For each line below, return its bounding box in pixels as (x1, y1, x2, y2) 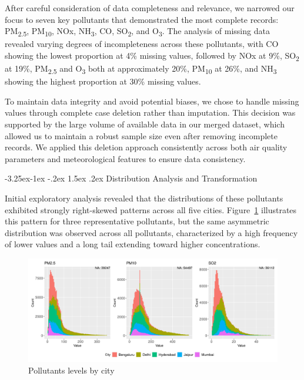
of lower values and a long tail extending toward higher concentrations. (5, 238, 260, 250)
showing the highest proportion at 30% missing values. (5, 75, 201, 88)
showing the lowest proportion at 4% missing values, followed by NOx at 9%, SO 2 (5, 49, 299, 63)
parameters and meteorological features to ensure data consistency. (5, 152, 246, 164)
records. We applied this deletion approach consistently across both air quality (5, 141, 288, 153)
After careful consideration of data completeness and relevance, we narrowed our (5, 2, 295, 14)
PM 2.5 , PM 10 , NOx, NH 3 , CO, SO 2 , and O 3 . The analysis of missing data (5, 25, 270, 38)
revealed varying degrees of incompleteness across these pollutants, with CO (5, 38, 279, 50)
